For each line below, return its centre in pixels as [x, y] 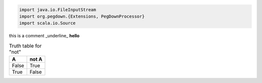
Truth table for [25, 46]
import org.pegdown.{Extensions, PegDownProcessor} [82, 16]
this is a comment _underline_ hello [44, 36]
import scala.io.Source [48, 23]
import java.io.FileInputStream [58, 9]
